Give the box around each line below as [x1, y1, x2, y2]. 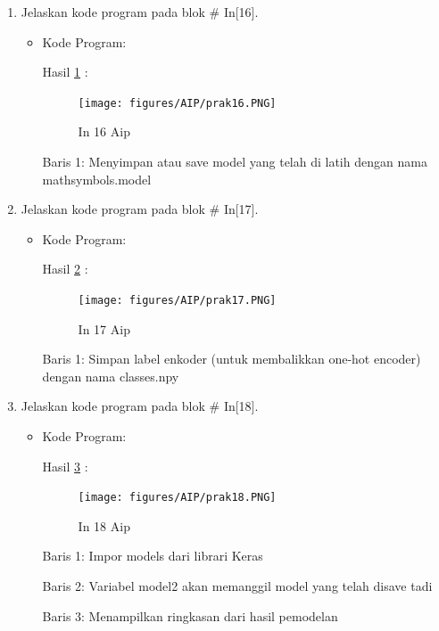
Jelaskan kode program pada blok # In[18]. [21, 397, 259, 415]
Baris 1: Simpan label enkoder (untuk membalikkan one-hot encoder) [42, 349, 421, 368]
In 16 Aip [78, 122, 130, 141]
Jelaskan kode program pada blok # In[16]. [21, 3, 259, 20]
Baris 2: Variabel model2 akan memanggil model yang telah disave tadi [42, 577, 433, 595]
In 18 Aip [78, 516, 130, 535]
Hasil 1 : [42, 62, 88, 81]
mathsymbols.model [42, 169, 152, 188]
